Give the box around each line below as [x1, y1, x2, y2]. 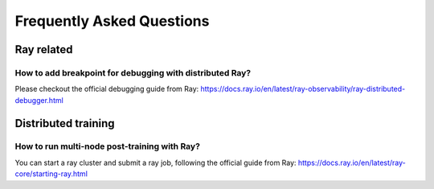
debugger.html [14, 95, 63, 105]
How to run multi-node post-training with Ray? [14, 141, 201, 152]
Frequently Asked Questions [14, 12, 210, 30]
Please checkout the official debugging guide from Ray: [14, 84, 199, 94]
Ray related [14, 43, 73, 56]
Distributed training [14, 117, 116, 130]
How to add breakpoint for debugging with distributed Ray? [14, 67, 252, 78]
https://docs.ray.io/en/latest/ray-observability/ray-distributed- [200, 84, 406, 94]
